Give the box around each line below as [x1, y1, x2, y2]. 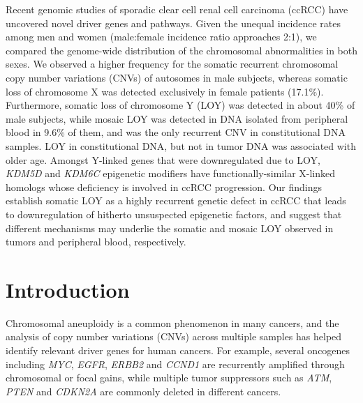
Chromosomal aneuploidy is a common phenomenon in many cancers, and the [6, 315, 339, 330]
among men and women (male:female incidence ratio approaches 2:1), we [6, 29, 317, 44]
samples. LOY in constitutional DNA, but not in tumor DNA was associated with [6, 138, 356, 153]
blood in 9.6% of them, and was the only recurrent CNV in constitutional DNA [6, 125, 346, 139]
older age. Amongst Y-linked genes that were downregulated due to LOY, [6, 152, 320, 167]
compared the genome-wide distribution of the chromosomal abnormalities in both [6, 43, 358, 57]
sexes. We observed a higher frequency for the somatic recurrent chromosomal [6, 56, 339, 71]
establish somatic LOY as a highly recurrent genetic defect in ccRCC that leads [6, 193, 346, 208]
